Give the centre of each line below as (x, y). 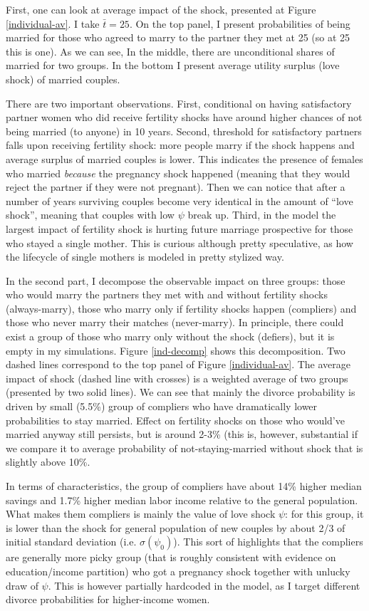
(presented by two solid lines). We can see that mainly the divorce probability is (181, 392)
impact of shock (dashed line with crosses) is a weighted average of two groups (177, 378)
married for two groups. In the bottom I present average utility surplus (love (173, 65)
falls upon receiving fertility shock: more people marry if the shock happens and (180, 145)
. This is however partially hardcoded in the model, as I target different (204, 585)
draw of (22, 585)
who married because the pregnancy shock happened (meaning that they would (178, 173)
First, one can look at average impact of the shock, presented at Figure (161, 9)
